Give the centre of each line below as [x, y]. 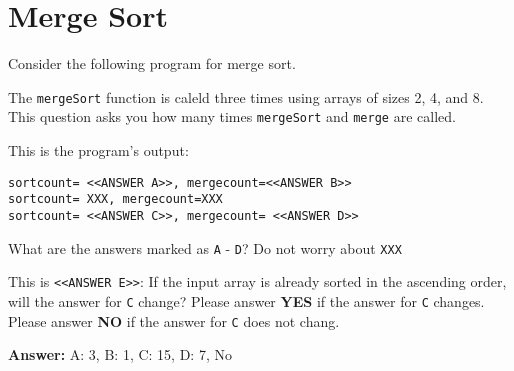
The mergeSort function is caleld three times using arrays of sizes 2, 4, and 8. [246, 96]
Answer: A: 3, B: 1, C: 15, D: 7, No [120, 354]
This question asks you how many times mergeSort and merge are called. [232, 116]
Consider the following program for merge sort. [152, 63]
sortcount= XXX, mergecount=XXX [115, 199]
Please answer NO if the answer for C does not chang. [174, 320]
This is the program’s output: [98, 150]
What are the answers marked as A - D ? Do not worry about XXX [205, 247]
